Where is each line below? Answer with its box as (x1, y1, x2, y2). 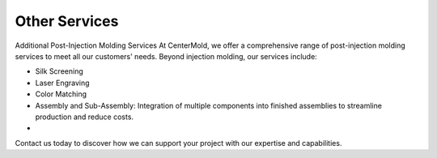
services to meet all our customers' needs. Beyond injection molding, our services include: (15, 51, 317, 61)
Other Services (15, 12, 119, 30)
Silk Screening (35, 66, 84, 76)
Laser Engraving (35, 78, 90, 88)
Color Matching (35, 89, 87, 99)
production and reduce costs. (35, 112, 134, 122)
